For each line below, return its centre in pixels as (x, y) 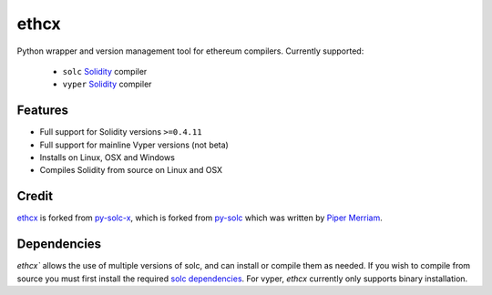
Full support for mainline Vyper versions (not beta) (134, 145)
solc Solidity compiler (105, 71)
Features (42, 111)
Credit (35, 196)
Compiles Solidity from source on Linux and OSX (131, 170)
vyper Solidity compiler (107, 84)
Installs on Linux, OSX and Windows (107, 158)
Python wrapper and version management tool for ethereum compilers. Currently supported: (190, 51)
